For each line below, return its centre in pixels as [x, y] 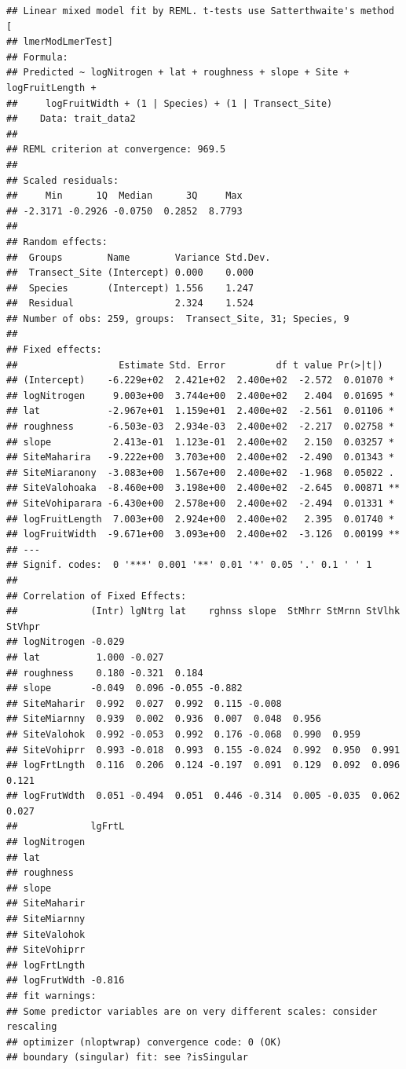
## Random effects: [57, 242]
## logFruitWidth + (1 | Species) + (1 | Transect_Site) [170, 103]
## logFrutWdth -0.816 [66, 981]
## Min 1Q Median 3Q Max [124, 196]
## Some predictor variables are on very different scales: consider [192, 1011]
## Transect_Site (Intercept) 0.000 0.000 [130, 273]
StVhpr [23, 626]
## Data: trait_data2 [71, 119]
